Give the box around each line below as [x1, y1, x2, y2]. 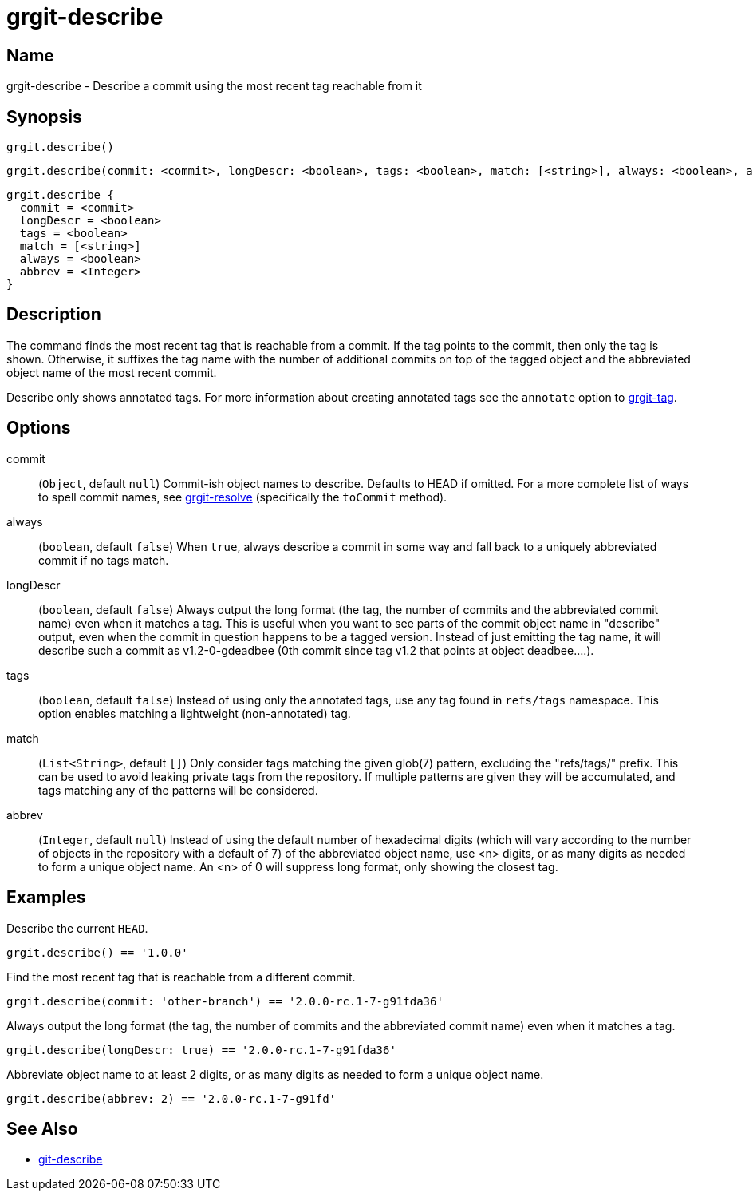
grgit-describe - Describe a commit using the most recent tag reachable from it [6, 79, 422, 93]
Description [6, 304, 101, 325]
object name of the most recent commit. [6, 365, 217, 379]
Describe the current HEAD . [6, 921, 148, 935]
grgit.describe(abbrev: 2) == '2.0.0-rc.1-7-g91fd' [6, 1092, 337, 1105]
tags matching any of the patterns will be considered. [38, 783, 318, 797]
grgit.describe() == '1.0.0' [6, 945, 188, 959]
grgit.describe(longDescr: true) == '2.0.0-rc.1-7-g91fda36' [6, 1043, 396, 1056]
